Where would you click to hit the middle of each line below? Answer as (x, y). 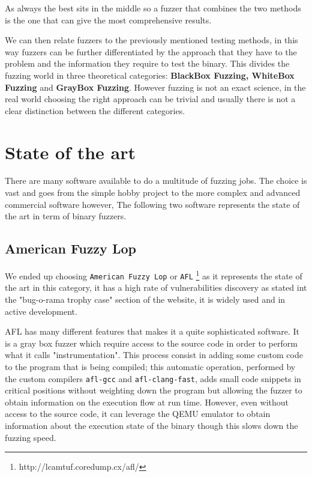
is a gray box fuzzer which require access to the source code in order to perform (151, 343)
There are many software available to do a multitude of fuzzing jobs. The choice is (156, 181)
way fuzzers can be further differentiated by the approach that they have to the (151, 51)
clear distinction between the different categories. (95, 110)
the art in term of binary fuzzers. (66, 216)
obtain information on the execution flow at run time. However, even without (147, 402)
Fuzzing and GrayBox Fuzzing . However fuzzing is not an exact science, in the (155, 87)
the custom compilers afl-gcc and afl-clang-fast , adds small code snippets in (153, 378)
